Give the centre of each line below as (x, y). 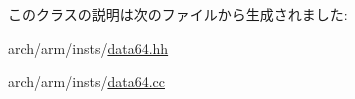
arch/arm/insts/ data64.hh (88, 47)
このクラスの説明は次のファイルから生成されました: (178, 14)
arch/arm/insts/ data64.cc (86, 81)
